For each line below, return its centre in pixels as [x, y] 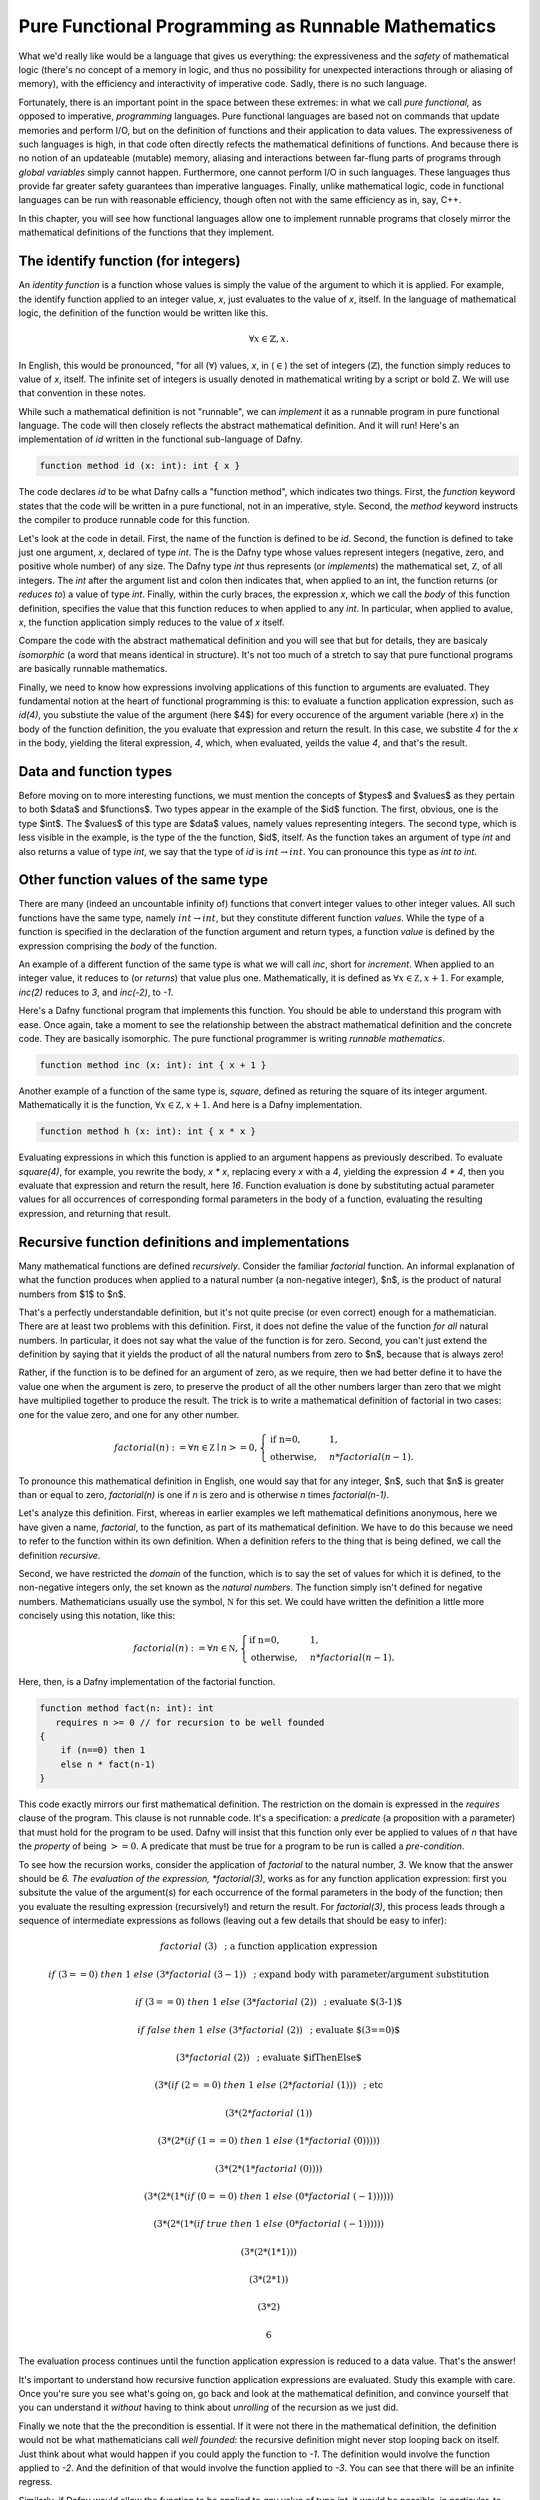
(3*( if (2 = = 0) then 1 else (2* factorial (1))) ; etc [269, 2085]
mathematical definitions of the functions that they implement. [146, 232]
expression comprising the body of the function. [117, 946]
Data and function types [95, 771]
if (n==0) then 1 [103, 1750]
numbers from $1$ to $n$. [72, 1294]
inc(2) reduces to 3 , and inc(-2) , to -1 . [96, 992]
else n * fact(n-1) [108, 1764]
